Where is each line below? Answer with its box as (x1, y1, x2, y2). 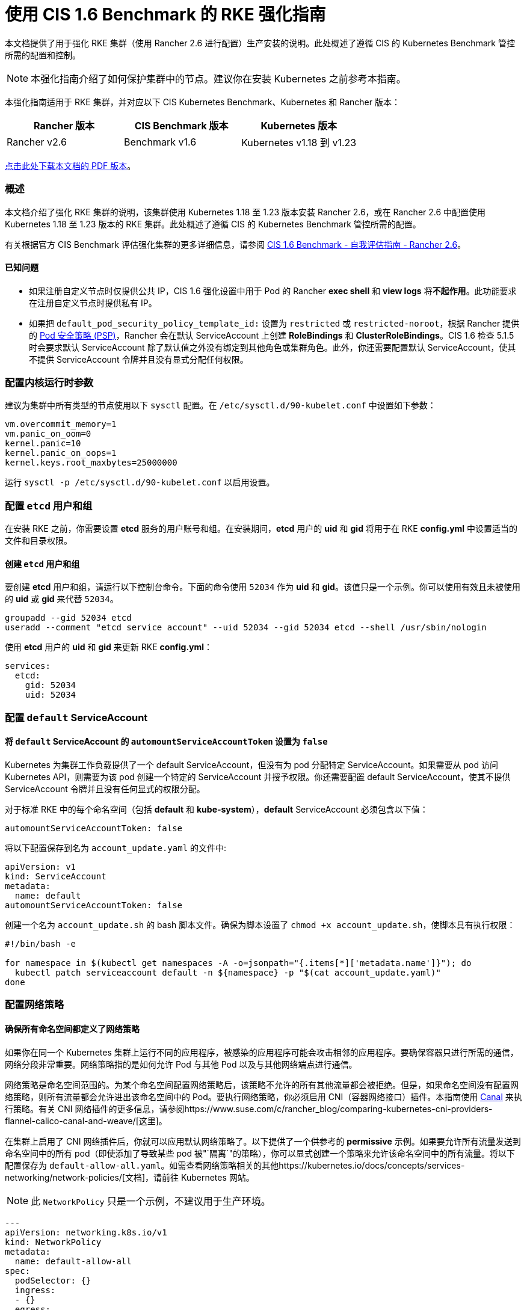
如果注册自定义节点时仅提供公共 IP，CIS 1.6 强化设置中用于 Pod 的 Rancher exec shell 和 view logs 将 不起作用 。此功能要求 (29, 285, 517, 296)
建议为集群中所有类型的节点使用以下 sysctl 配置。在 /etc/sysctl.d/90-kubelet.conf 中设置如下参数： (5, 400, 436, 411)
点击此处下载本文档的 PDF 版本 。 (5, 160, 136, 171)
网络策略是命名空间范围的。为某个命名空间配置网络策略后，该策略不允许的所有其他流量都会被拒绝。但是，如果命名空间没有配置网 (5, 1079, 519, 1090)
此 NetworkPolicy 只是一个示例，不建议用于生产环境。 (31, 1195, 271, 1207)
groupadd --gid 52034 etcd (5, 613, 132, 623)
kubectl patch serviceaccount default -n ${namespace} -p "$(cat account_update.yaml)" (14, 968, 441, 978)
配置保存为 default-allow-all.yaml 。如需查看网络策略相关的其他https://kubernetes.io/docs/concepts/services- (5, 1160, 465, 1170)
